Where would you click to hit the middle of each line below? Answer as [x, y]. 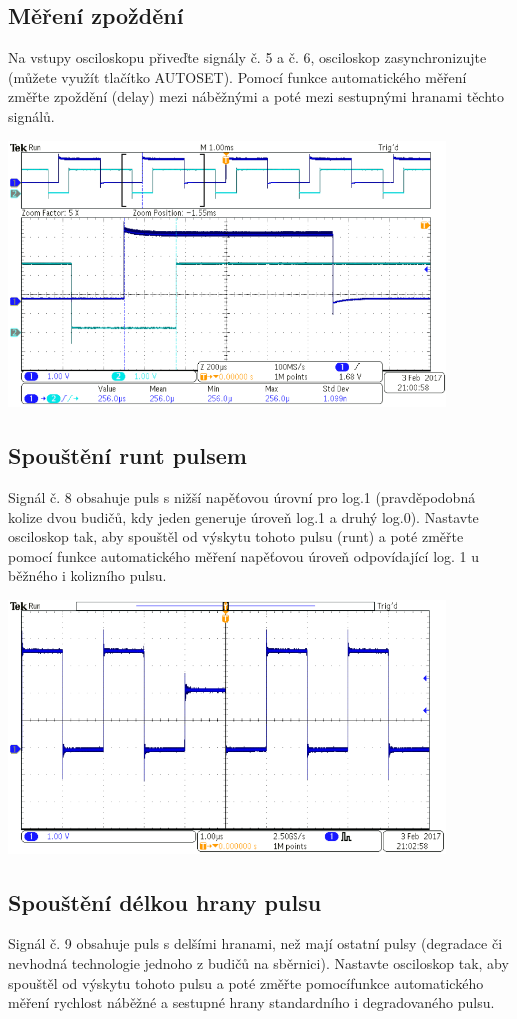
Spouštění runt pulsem [127, 455]
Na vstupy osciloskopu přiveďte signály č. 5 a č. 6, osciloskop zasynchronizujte [247, 57]
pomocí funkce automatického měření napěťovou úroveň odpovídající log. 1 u [244, 555]
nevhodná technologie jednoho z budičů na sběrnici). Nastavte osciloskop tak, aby [258, 963]
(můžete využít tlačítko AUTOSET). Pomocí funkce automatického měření [237, 76]
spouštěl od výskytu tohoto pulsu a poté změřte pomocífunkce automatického [246, 982]
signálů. [31, 115]
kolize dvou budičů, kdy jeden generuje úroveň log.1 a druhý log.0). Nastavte [243, 516]
